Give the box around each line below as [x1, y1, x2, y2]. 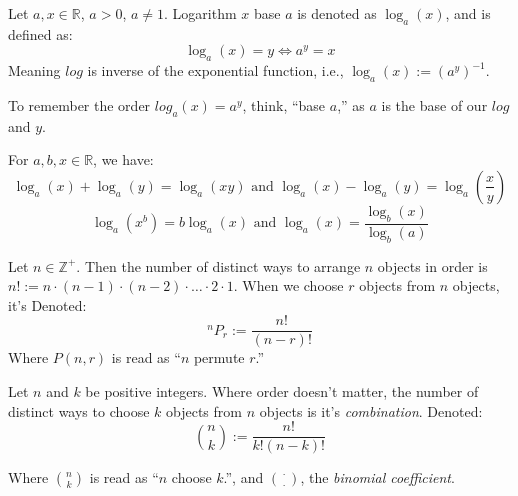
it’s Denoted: [8, 294, 87, 315]
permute [193, 347, 245, 368]
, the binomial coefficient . [300, 467, 455, 488]
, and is [445, 3, 491, 23]
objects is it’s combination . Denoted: [259, 400, 483, 421]
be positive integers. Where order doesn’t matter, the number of [85, 381, 479, 402]
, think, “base [242, 94, 326, 115]
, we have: [93, 149, 154, 170]
